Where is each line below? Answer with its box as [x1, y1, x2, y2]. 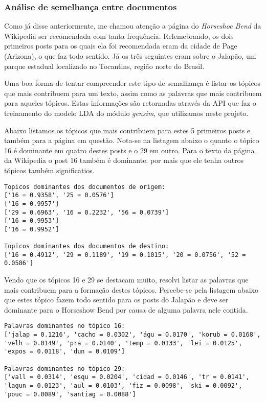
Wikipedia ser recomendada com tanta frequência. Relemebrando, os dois [4, 30, 234, 41]
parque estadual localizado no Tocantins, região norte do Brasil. [4, 60, 205, 71]
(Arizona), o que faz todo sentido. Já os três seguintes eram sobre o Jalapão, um [4, 51, 256, 61]
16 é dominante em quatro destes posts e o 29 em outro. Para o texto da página [4, 145, 255, 155]
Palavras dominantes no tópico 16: [4, 322, 125, 330]
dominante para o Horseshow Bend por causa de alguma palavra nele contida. [4, 304, 248, 315]
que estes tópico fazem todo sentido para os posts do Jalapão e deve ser [4, 294, 229, 305]
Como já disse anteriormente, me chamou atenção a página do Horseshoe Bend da [4, 20, 261, 31]
